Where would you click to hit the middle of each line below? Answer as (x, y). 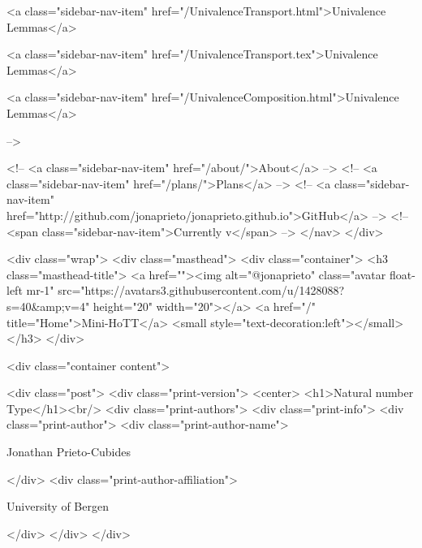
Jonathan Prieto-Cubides (69, 452)
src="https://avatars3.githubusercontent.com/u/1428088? (201, 290)
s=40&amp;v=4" (48, 306)
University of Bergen (58, 506)
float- (402, 274)
